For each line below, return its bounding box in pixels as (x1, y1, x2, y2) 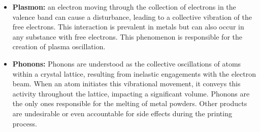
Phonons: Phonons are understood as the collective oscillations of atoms (12, 58, 241, 69)
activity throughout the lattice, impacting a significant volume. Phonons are (12, 88, 250, 98)
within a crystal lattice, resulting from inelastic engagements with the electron (12, 68, 256, 79)
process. (12, 118, 37, 128)
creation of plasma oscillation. (12, 41, 106, 52)
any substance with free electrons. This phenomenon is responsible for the (12, 31, 242, 42)
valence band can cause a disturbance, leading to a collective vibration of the (12, 11, 252, 22)
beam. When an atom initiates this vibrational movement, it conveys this (12, 78, 241, 89)
